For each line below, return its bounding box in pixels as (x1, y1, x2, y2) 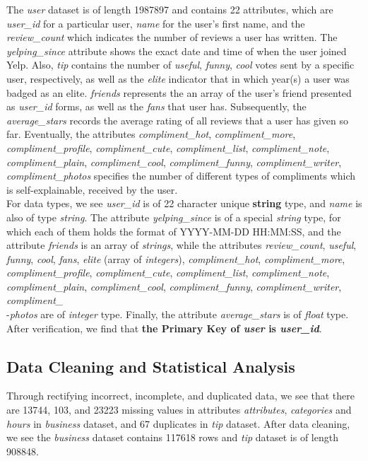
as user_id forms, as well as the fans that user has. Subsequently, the (6, 99, 307, 114)
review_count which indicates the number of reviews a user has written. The (6, 30, 338, 45)
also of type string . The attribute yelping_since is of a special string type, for (6, 209, 341, 224)
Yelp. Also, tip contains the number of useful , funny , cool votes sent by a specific (6, 57, 355, 72)
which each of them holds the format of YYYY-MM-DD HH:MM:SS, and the (6, 223, 341, 238)
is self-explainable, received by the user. (6, 182, 178, 197)
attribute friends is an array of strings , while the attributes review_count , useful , (6, 238, 357, 252)
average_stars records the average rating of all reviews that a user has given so (6, 112, 349, 127)
